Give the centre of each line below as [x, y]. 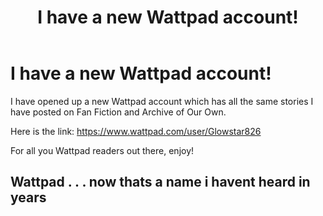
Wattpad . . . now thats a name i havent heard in [160, 182]
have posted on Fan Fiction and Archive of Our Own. [118, 112]
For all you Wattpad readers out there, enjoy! [102, 150]
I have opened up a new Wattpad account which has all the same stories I [162, 101]
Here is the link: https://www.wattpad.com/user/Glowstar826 [136, 131]
